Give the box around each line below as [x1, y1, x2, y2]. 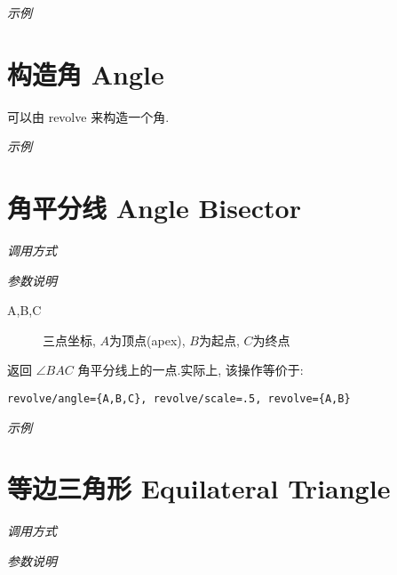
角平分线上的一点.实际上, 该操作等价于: [77, 360, 304, 379]
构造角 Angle [7, 55, 164, 92]
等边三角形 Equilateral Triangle [7, 470, 391, 506]
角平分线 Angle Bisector [7, 190, 301, 226]
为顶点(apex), [109, 330, 186, 349]
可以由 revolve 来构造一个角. [7, 107, 170, 126]
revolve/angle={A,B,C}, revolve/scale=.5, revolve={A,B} [7, 393, 351, 405]
